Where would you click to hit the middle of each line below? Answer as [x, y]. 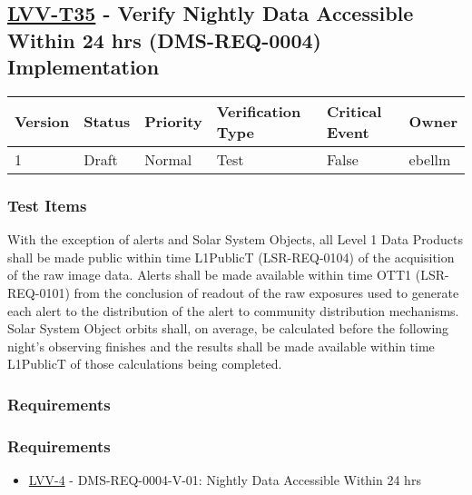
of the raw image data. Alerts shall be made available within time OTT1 [210, 275]
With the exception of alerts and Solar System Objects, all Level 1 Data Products [235, 239]
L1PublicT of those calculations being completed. [145, 364]
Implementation [84, 67]
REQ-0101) [39, 292]
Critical [354, 111]
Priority [173, 122]
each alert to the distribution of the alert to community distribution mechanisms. [233, 310]
